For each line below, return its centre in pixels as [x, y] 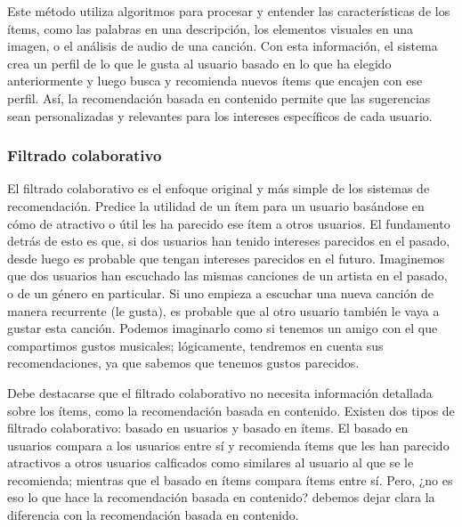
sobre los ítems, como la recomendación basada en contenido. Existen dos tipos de [231, 410]
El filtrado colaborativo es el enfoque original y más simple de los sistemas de [219, 188]
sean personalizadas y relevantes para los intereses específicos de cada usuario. [220, 115]
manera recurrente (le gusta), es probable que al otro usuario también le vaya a [223, 310]
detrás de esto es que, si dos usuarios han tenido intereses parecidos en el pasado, [229, 241]
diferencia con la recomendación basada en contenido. [153, 515]
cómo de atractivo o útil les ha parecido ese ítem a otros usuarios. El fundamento [229, 223]
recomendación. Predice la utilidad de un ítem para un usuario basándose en [216, 205]
